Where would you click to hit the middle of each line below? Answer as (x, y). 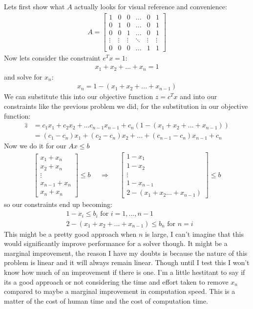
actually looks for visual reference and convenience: (151, 6)
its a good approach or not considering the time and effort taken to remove (116, 281)
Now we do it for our (35, 146)
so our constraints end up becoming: (58, 204)
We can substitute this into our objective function (79, 96)
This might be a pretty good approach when (70, 234)
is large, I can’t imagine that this (194, 234)
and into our (199, 96)
